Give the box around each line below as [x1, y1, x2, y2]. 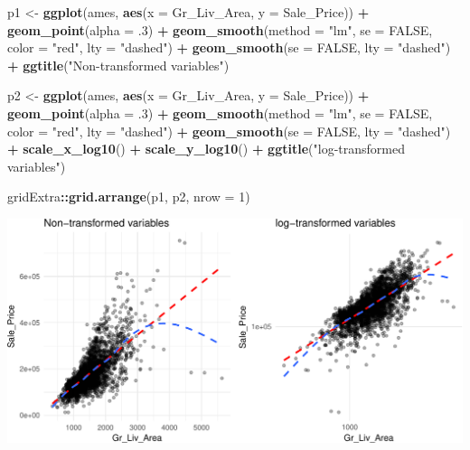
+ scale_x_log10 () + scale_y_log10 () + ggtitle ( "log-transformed [7, 139, 405, 158]
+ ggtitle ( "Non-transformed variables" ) [7, 55, 230, 74]
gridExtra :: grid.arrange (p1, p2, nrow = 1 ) [7, 187, 250, 206]
